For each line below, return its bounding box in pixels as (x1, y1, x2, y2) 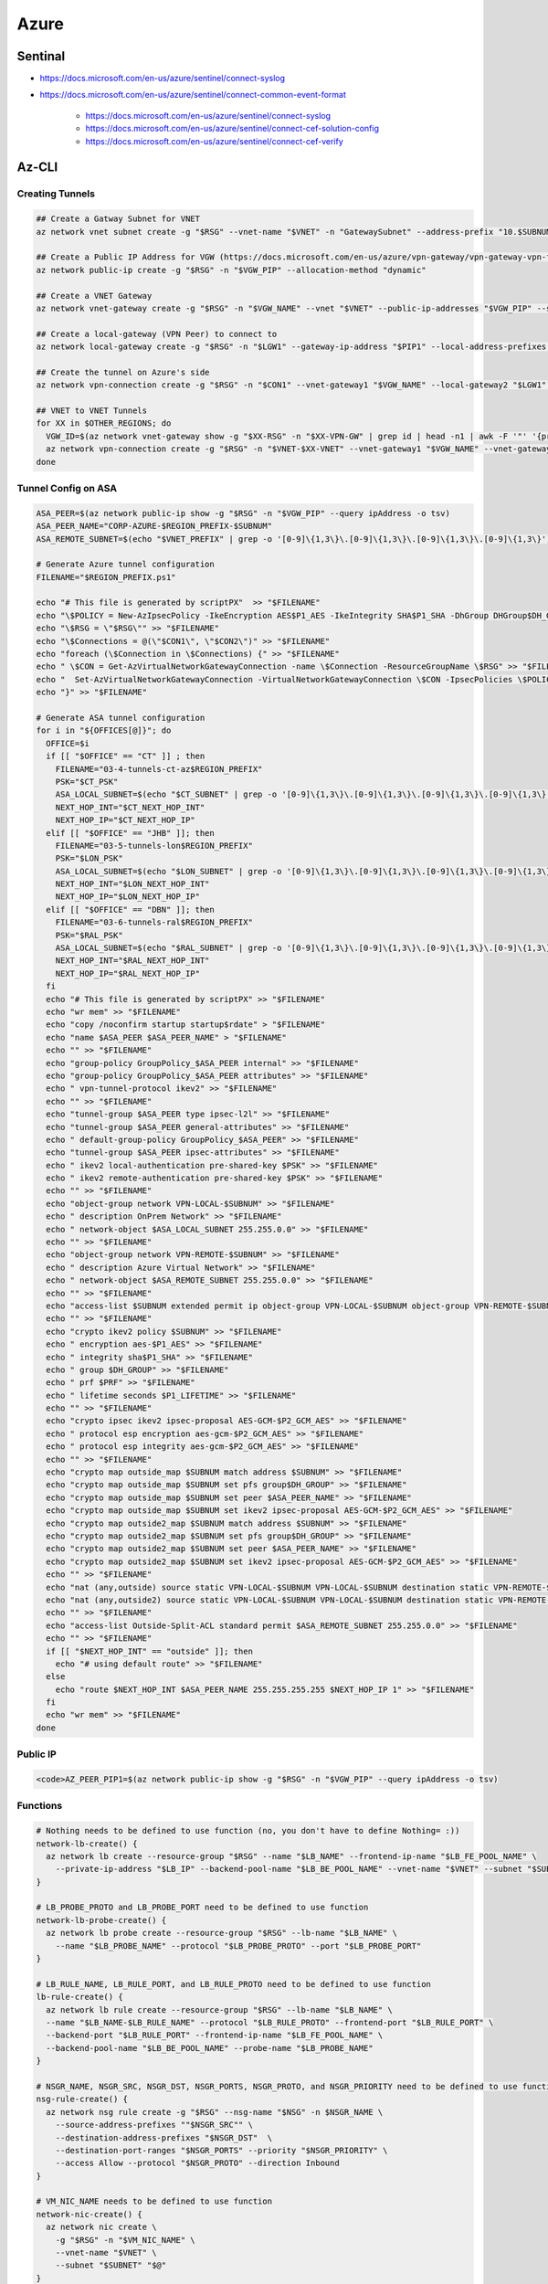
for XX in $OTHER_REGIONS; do (36, 418, 172, 428)
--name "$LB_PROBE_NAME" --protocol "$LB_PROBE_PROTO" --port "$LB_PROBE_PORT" (55, 1940, 422, 1951)
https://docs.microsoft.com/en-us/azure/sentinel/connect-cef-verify (85, 135, 343, 146)
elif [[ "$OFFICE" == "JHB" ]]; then (46, 828, 215, 838)
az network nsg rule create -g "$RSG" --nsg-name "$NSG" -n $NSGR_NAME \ (46, 2107, 384, 2117)
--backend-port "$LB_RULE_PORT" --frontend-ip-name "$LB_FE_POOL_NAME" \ (46, 2030, 384, 2041)
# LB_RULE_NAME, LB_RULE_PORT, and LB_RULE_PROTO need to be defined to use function (36, 1979, 431, 1989)
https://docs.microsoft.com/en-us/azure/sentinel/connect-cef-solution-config (85, 123, 379, 134)
